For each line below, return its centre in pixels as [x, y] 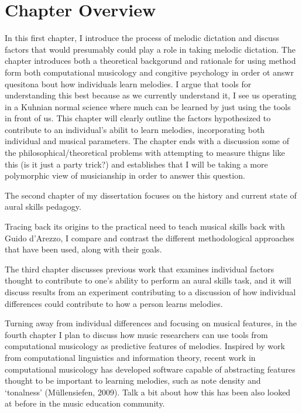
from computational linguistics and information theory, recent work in [130, 357]
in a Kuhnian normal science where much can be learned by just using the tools [148, 106]
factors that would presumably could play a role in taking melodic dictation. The [150, 49]
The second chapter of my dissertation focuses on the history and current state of [151, 195]
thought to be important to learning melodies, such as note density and [133, 380]
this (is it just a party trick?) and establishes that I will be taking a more [136, 164]
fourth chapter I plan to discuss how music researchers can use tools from [136, 334]
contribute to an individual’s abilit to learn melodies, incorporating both [135, 129]
